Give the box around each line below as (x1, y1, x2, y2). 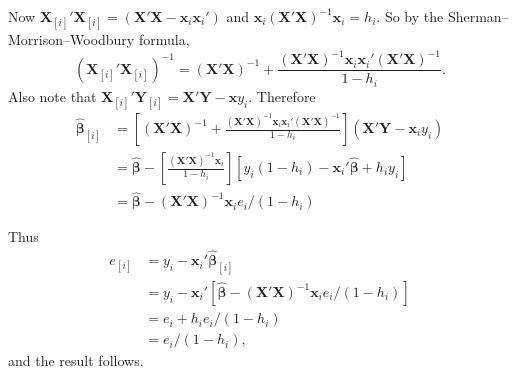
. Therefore (248, 85, 316, 106)
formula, (138, 29, 190, 50)
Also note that (8, 85, 97, 106)
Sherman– (447, 6, 509, 26)
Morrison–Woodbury (8, 29, 135, 50)
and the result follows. (8, 350, 144, 371)
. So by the (376, 6, 444, 26)
